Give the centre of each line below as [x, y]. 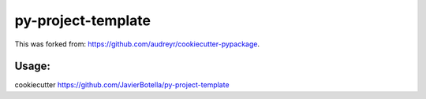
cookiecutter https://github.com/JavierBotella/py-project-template [122, 85]
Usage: [33, 66]
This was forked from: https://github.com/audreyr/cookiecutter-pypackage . [137, 44]
